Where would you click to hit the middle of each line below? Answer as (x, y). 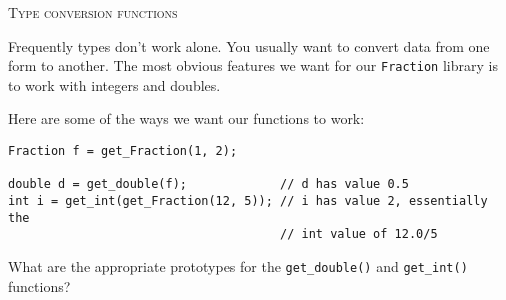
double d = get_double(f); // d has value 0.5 (208, 184)
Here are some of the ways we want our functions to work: (186, 118)
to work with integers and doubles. (114, 84)
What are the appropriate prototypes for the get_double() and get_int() (238, 265)
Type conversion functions (93, 12)
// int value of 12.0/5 (359, 234)
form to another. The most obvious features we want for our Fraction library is (253, 65)
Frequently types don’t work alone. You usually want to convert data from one (249, 45)
